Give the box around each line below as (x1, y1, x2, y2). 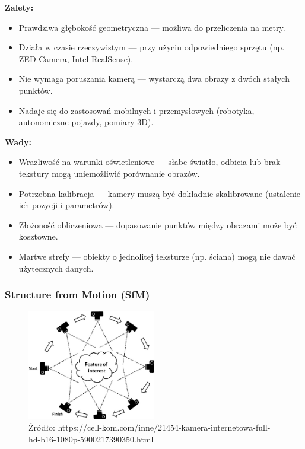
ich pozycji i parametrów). (18, 199, 115, 211)
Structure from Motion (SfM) (5, 287, 150, 302)
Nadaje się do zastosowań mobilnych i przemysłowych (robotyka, (18, 104, 255, 116)
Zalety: (5, 1, 34, 13)
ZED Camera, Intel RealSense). (18, 52, 134, 65)
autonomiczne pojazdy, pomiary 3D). (18, 116, 154, 128)
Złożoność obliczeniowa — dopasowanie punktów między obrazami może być (18, 218, 297, 231)
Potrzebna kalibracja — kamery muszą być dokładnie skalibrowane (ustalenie (18, 187, 301, 199)
